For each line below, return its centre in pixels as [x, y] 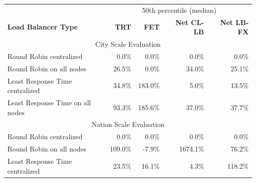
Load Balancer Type [43, 27]
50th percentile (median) [179, 10]
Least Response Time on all [49, 102]
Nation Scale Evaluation [128, 124]
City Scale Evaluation [128, 44]
